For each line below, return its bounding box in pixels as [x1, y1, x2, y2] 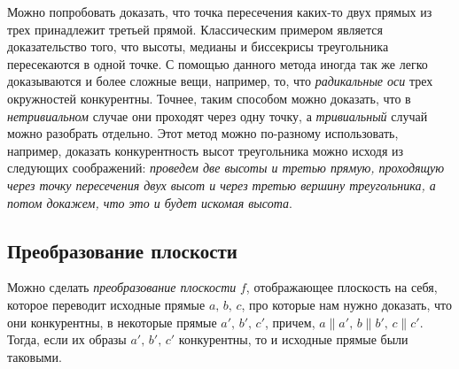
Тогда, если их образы [7, 330, 127, 349]
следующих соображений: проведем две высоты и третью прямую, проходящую [7, 158, 445, 177]
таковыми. [7, 347, 62, 365]
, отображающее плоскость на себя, [245, 278, 438, 296]
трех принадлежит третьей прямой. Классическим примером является [7, 19, 384, 38]
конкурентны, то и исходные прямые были [178, 330, 408, 349]
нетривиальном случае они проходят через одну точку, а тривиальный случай [7, 106, 428, 125]
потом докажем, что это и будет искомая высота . [7, 193, 292, 211]
